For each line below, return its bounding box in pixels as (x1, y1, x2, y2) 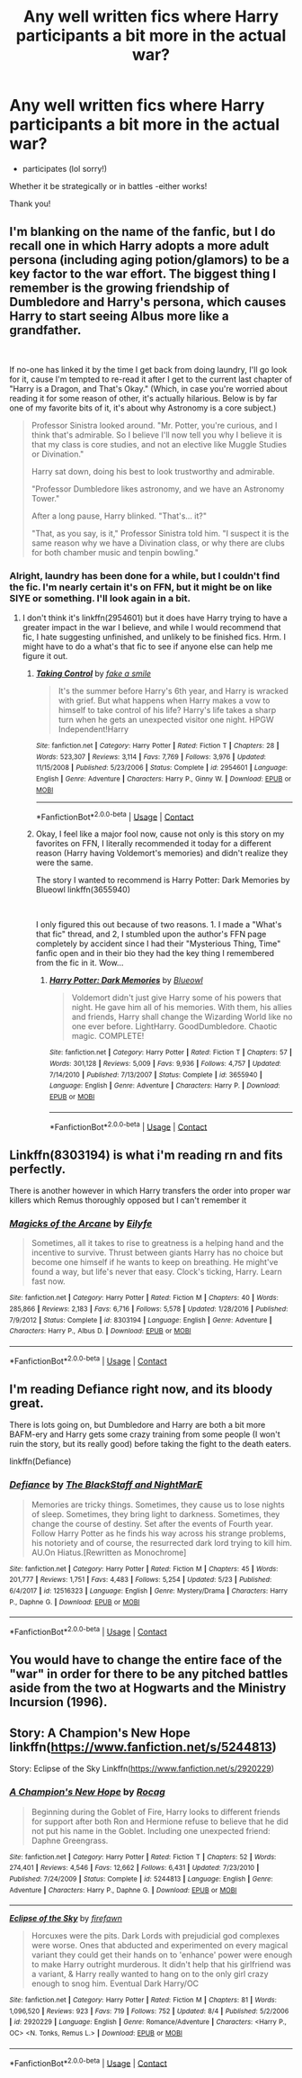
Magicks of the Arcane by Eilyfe (9, 1217, 153, 1230)
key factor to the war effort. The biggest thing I (9, 267, 277, 282)
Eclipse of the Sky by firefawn (9, 1913, 123, 1924)
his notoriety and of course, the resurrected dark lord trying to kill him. (31, 1537, 292, 1548)
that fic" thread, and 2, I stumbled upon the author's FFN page (35, 929, 267, 940)
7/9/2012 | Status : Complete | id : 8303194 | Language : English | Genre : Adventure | (9, 1315, 272, 1324)
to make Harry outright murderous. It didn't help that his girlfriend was (31, 1959, 292, 1970)
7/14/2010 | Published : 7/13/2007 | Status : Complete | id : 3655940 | (49, 1070, 262, 1080)
